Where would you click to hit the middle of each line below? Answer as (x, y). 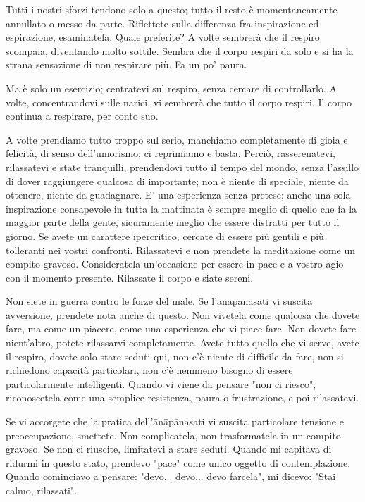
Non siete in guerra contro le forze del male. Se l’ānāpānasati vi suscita (159, 301)
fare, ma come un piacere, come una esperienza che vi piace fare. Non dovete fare (181, 328)
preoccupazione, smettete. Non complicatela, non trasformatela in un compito (173, 435)
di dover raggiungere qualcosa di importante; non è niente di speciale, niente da (177, 181)
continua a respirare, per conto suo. (82, 116)
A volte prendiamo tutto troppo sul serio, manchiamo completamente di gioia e (177, 139)
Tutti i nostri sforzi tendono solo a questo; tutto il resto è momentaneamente (172, 9)
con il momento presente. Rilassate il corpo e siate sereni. (130, 277)
